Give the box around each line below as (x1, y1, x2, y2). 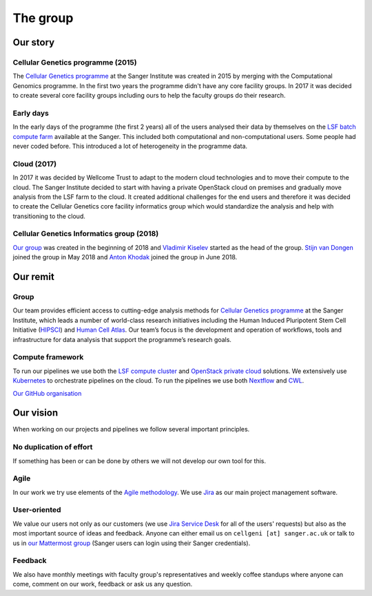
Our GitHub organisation (12, 389, 82, 397)
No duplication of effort (12, 443, 93, 452)
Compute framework (12, 352, 84, 362)
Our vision (12, 407, 59, 419)
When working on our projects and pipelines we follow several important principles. (12, 425, 250, 434)
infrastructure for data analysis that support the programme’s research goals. (12, 335, 232, 343)
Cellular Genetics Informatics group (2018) (12, 229, 159, 239)
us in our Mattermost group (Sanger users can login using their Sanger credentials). (12, 539, 251, 547)
